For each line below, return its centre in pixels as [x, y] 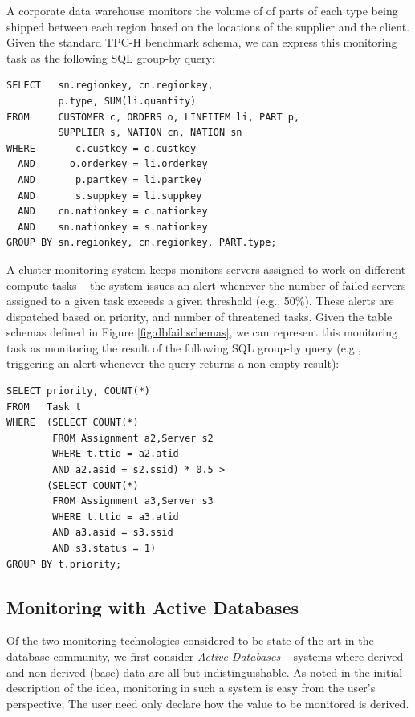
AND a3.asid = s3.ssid [113, 533]
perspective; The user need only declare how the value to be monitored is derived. [208, 703]
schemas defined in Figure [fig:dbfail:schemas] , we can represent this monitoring [202, 332]
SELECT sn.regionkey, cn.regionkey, [110, 86]
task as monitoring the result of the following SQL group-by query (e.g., [184, 347]
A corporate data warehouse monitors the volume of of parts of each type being [202, 10]
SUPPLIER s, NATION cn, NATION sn [150, 133]
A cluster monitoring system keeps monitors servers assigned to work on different [206, 269]
